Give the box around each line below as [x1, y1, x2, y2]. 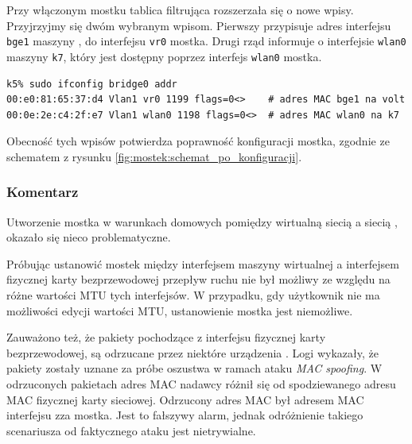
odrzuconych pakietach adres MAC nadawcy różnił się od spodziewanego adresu [6, 376, 396, 392]
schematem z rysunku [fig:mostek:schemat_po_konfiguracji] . [6, 148, 302, 164]
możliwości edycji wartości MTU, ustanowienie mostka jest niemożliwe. [6, 302, 353, 319]
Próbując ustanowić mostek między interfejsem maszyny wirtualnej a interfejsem [6, 255, 399, 272]
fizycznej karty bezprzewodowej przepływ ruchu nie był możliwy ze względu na [6, 271, 391, 288]
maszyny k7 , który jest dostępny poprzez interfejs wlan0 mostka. [6, 48, 322, 64]
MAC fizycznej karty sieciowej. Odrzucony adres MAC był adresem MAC [6, 391, 364, 407]
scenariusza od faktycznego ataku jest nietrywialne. [6, 422, 256, 438]
